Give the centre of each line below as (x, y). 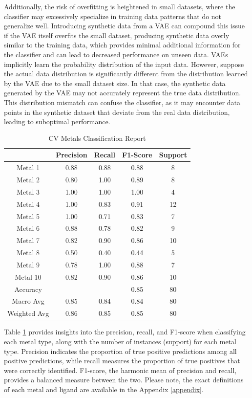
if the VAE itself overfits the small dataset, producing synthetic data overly (117, 35)
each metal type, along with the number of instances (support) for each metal (120, 341)
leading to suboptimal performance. (57, 122)
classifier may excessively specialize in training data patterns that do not (113, 16)
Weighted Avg (28, 313)
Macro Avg (28, 301)
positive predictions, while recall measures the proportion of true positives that (122, 361)
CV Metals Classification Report (97, 138)
